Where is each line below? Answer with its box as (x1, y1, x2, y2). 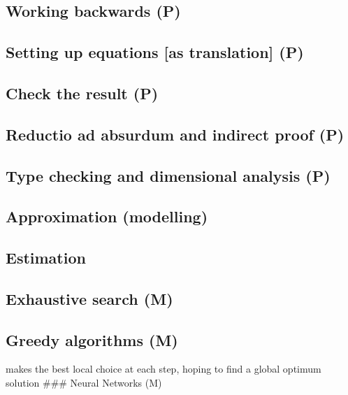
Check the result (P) (6, 82, 159, 103)
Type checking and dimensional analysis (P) (6, 164, 331, 186)
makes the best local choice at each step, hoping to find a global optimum (6, 361, 321, 376)
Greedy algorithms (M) (6, 329, 178, 350)
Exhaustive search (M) (6, 287, 173, 309)
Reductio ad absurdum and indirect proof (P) (6, 123, 345, 145)
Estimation (6, 247, 86, 268)
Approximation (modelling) (6, 206, 208, 227)
